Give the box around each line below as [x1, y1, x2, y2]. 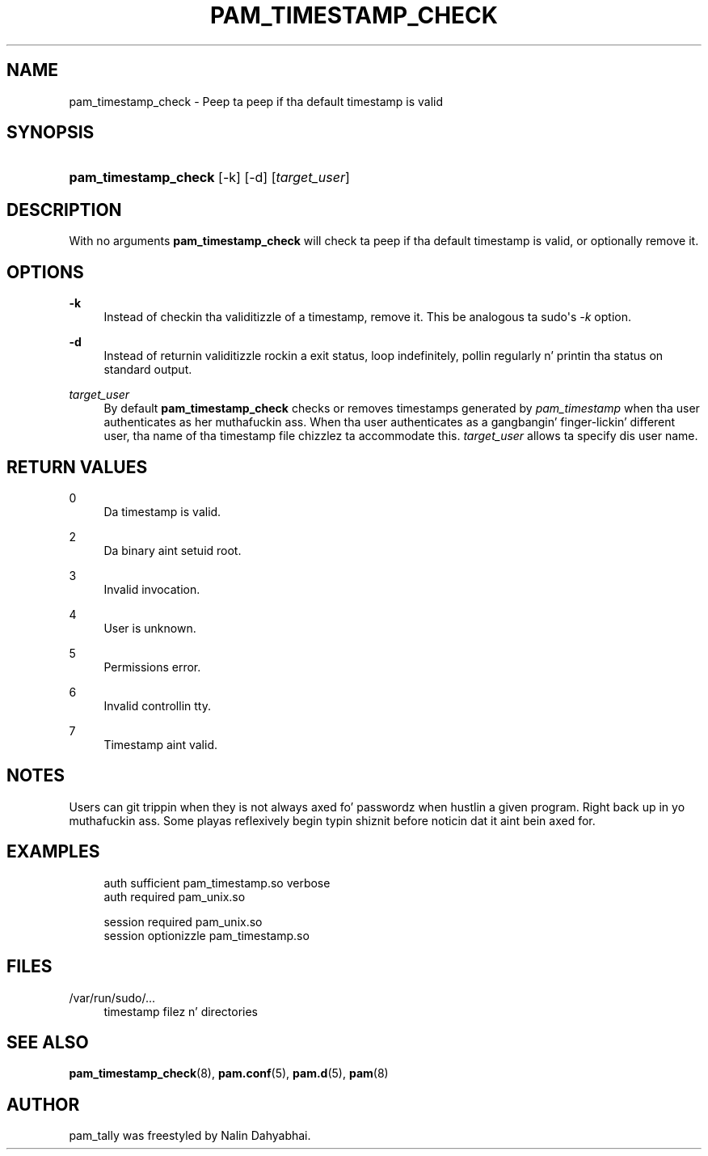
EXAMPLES [6, 841, 100, 862]
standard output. [103, 362, 192, 377]
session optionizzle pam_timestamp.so [103, 928, 310, 942]
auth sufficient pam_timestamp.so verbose [103, 875, 331, 890]
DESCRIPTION [6, 199, 122, 220]
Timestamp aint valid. [103, 737, 218, 752]
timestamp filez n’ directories [103, 1004, 258, 1018]
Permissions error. [103, 659, 201, 674]
